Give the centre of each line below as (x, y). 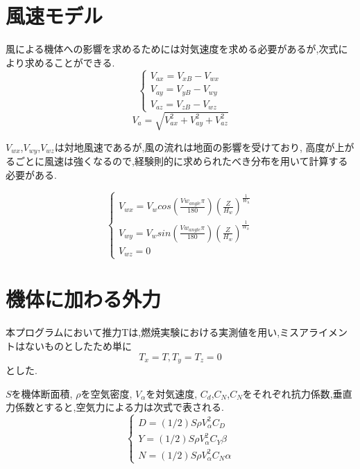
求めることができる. (70, 62)
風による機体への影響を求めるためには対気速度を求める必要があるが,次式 (172, 49)
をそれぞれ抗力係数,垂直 (297, 393)
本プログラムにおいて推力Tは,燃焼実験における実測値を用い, (143, 332)
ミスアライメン (314, 332)
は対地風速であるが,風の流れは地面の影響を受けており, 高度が (195, 147)
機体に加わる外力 (84, 299)
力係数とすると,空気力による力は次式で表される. (115, 407)
